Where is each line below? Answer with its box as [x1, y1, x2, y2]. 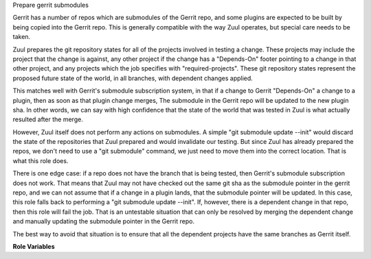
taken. [12, 33, 31, 41]
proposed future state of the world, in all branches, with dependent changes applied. [12, 74, 254, 82]
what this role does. [12, 156, 69, 164]
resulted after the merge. [12, 115, 84, 123]
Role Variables [12, 242, 55, 250]
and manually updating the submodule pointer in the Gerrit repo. [12, 217, 195, 225]
